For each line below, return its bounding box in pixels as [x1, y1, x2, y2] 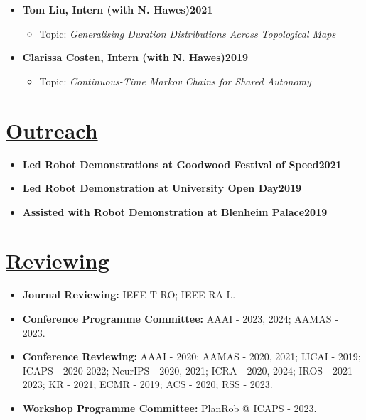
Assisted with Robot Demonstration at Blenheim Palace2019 [22, 204, 328, 219]
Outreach [6, 115, 98, 144]
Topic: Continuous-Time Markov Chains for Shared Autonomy [39, 73, 311, 88]
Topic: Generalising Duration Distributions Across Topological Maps [39, 26, 336, 41]
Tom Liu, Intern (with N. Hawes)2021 [22, 2, 213, 16]
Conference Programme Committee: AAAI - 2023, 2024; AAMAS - [22, 311, 338, 325]
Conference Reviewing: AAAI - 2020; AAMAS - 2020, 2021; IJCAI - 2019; [22, 349, 361, 364]
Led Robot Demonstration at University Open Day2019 [22, 181, 302, 195]
